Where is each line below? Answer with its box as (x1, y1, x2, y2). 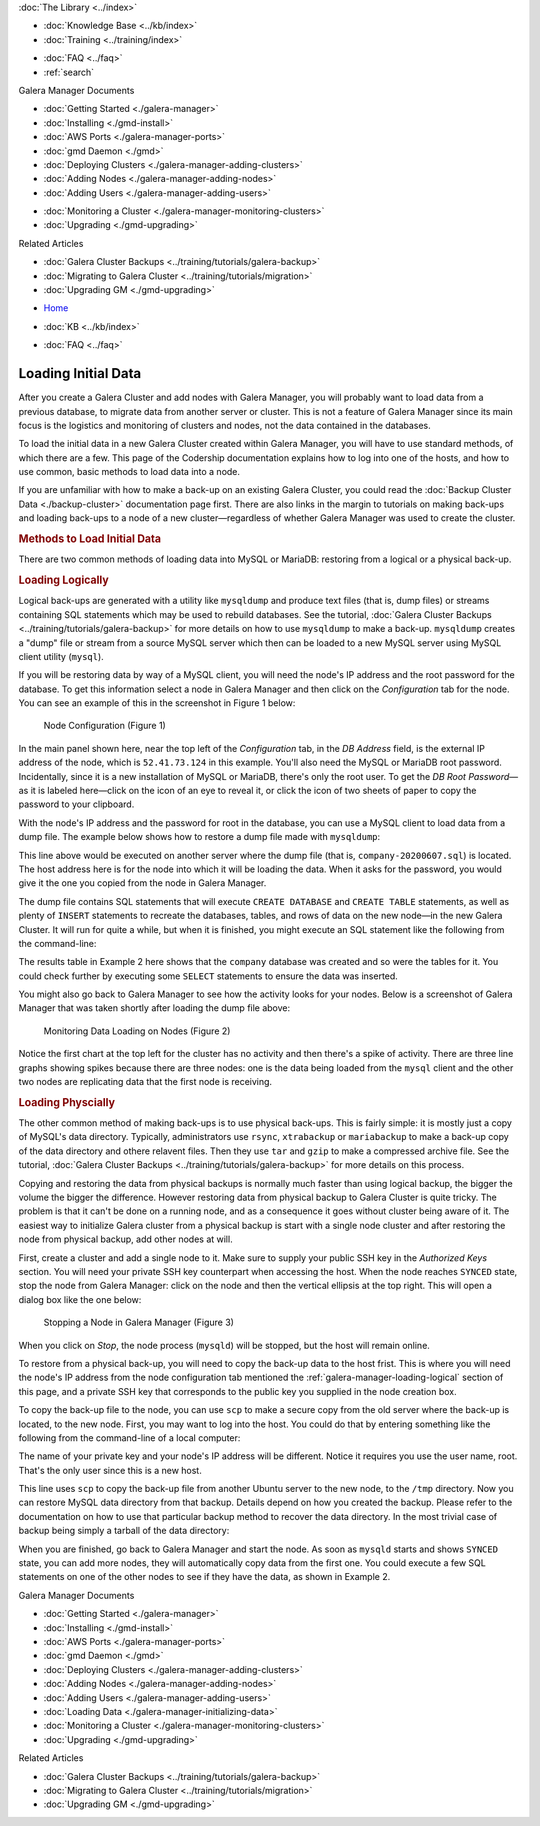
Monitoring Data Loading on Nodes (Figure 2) (43, 1025, 231, 1037)
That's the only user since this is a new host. (18, 1464, 202, 1476)
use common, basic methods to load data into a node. (18, 466, 240, 478)
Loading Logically (18, 573, 109, 587)
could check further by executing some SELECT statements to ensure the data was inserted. (18, 970, 399, 982)
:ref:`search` (43, 66, 95, 78)
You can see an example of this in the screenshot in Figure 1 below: (18, 697, 296, 709)
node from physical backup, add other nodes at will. (18, 1233, 234, 1245)
